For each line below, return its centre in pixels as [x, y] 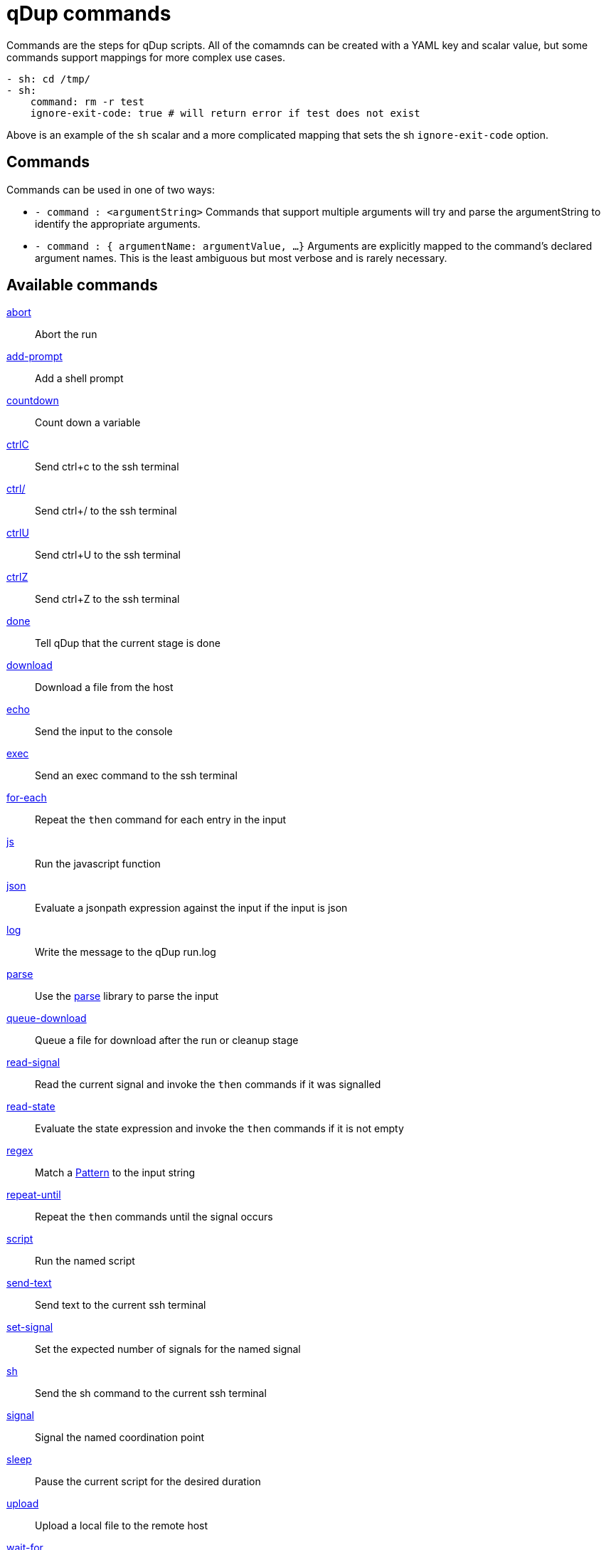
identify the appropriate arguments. [118, 223]
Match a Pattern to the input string [115, 1173]
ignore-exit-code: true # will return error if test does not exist [225, 113]
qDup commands [89, 14]
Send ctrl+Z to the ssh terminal [107, 599]
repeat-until [34, 1195]
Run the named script [85, 1261]
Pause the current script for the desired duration [148, 1482]
